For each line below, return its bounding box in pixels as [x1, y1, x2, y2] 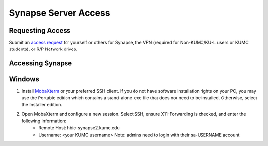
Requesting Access [9, 26, 71, 35]
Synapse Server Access [9, 7, 110, 18]
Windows [9, 75, 39, 84]
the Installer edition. [21, 102, 62, 108]
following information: [21, 118, 67, 124]
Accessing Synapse [9, 59, 72, 68]
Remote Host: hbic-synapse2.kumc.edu [38, 125, 120, 131]
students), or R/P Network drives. [9, 46, 78, 52]
